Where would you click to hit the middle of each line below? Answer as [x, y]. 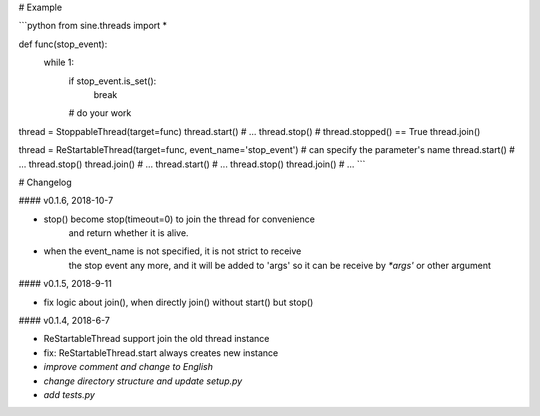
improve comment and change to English [128, 367]
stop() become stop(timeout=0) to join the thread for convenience [179, 219]
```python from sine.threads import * [93, 26]
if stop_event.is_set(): [112, 81]
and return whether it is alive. [128, 233]
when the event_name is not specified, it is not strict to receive [172, 251]
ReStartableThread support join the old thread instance [156, 339]
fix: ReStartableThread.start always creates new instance [161, 352]
